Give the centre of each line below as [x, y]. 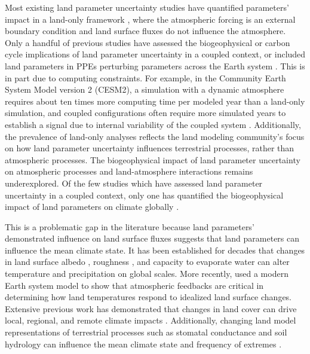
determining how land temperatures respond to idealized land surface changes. [148, 297]
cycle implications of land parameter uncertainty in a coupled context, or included [155, 54]
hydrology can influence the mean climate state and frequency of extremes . [143, 344]
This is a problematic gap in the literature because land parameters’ [130, 226]
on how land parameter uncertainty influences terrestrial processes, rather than [150, 148]
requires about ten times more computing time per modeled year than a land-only [155, 101]
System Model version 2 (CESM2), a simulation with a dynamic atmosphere [145, 89]
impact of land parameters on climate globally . [92, 207]
